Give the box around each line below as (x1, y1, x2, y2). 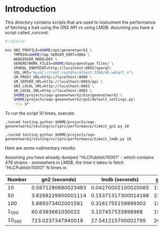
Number (7, 176, 27, 183)
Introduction (5, 3, 56, 14)
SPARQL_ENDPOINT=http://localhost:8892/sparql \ (14, 66, 112, 71)
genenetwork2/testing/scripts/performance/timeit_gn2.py (5, 124, 123, 129)
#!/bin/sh (5, 39, 25, 44)
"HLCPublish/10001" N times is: (5, 165, 68, 171)
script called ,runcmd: (5, 29, 49, 35)
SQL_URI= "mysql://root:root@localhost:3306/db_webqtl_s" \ (14, 70, 133, 75)
